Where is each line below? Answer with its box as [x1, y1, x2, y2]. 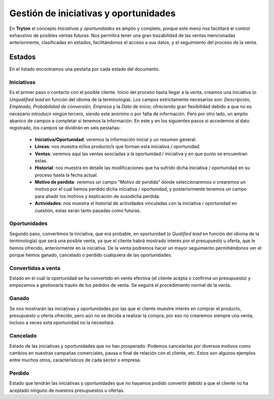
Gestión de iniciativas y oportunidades [9, 8, 176, 19]
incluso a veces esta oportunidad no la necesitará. [9, 320, 115, 326]
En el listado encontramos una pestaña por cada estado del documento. [9, 66, 160, 72]
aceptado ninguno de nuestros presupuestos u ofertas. [9, 387, 125, 393]
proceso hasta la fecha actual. [35, 172, 98, 178]
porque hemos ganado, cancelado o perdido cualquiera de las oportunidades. [9, 252, 173, 258]
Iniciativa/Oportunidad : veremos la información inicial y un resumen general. [35, 136, 197, 142]
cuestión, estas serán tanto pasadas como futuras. [35, 207, 141, 213]
